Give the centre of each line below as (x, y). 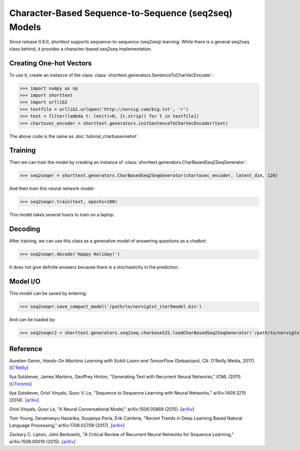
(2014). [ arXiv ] (24, 400)
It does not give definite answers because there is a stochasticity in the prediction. (94, 267)
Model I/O (25, 281)
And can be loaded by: (32, 320)
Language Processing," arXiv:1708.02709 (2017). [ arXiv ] (67, 425)
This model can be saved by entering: (48, 293)
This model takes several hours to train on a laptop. (62, 215)
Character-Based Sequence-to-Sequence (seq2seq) (121, 13)
